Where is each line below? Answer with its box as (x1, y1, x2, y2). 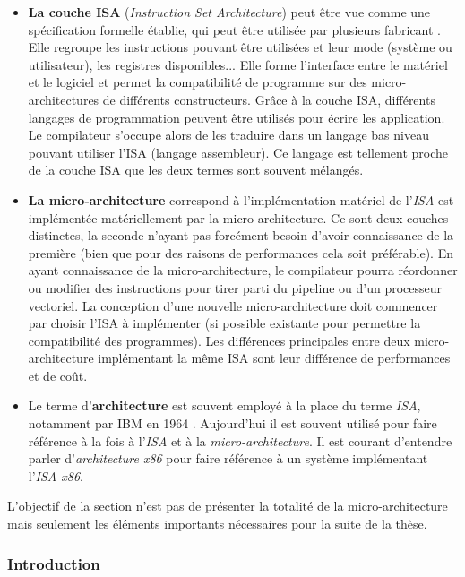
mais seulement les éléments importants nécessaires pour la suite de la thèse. (7, 514, 427, 533)
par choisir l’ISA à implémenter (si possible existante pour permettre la (28, 314, 421, 332)
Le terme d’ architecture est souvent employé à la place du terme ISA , (28, 396, 421, 415)
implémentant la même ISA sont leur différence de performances (98, 349, 451, 367)
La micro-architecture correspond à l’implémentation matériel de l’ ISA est (28, 190, 454, 209)
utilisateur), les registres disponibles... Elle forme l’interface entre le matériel (28, 55, 448, 73)
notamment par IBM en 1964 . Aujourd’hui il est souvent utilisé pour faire (28, 414, 437, 433)
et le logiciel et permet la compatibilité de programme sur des (28, 73, 367, 91)
